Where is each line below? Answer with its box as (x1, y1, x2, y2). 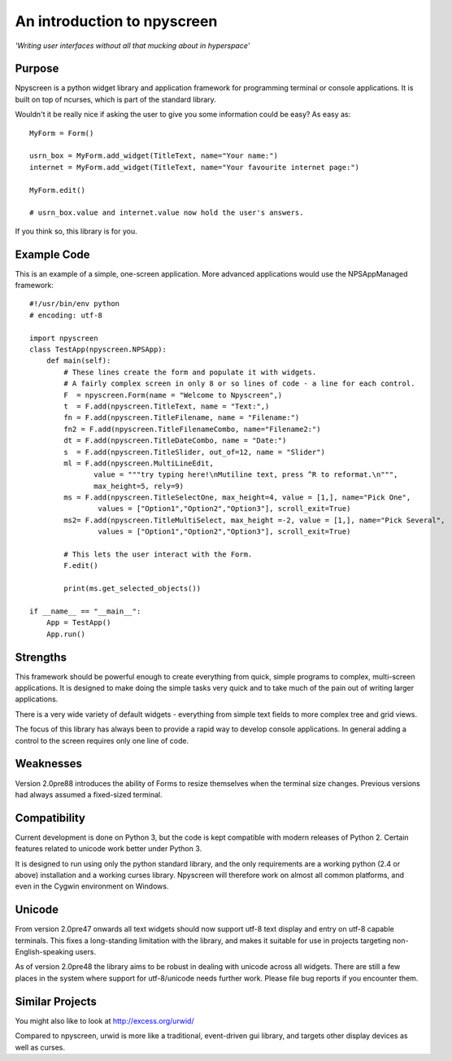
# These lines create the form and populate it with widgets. (63, 367, 317, 377)
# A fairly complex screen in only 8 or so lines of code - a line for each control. (63, 379, 415, 388)
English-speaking (15, 947, 74, 957)
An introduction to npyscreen (15, 12, 218, 30)
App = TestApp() (46, 618, 111, 627)
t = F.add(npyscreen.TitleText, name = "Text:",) (63, 401, 270, 411)
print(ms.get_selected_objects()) (63, 584, 202, 593)
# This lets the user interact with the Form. (63, 550, 253, 559)
